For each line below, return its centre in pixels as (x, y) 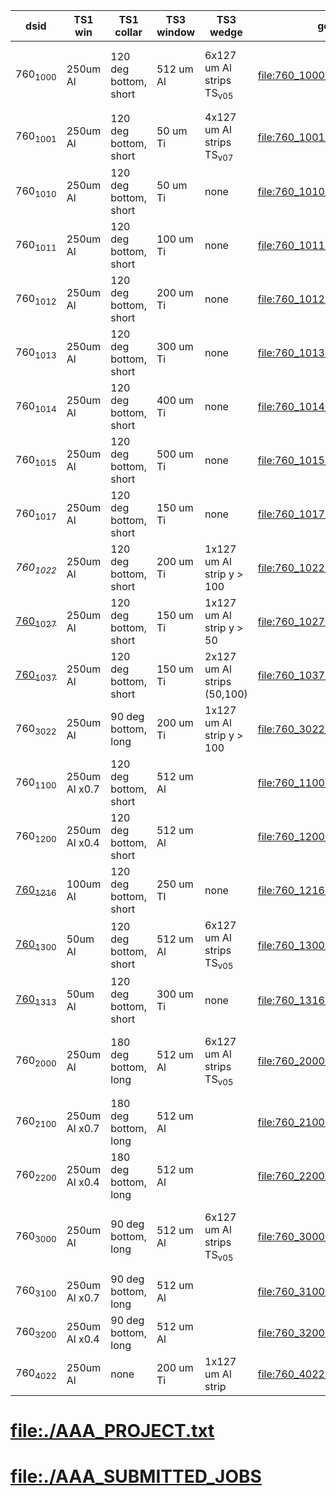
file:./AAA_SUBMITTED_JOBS (136, 1476)
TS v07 (219, 156)
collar (128, 32)
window (176, 32)
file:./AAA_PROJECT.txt (112, 1431)
